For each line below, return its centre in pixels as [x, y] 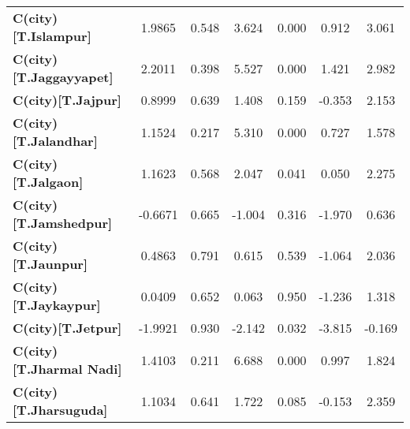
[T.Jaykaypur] [57, 305]
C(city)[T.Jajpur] [67, 100]
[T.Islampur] [52, 36]
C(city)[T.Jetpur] [67, 328]
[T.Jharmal [48, 369]
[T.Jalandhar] [55, 141]
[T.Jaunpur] [50, 264]
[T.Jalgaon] [48, 182]
